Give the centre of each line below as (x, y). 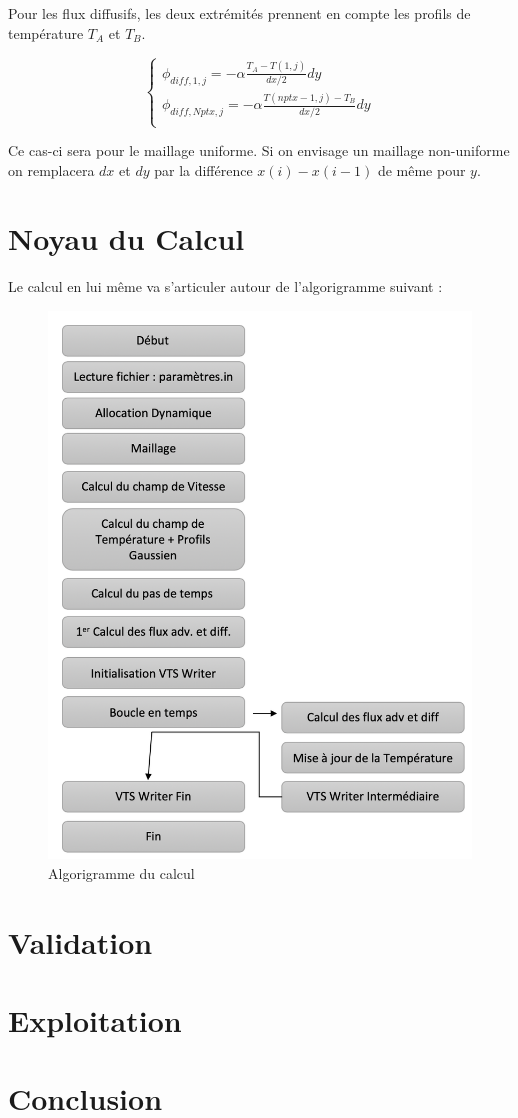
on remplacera (51, 169)
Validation (80, 941)
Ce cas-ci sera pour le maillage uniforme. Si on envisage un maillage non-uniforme (259, 150)
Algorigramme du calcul (121, 872)
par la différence (203, 169)
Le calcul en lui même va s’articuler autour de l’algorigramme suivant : (225, 286)
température (46, 32)
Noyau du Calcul (126, 238)
